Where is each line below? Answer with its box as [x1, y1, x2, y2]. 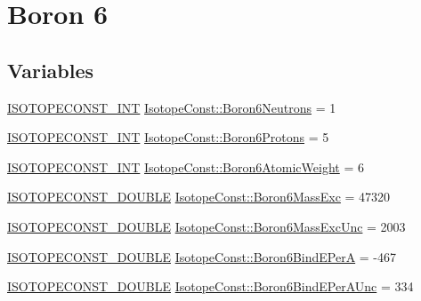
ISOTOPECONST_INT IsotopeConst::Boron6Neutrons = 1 [7, 98, 336, 116]
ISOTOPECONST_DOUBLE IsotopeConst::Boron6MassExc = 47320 [7, 187, 391, 206]
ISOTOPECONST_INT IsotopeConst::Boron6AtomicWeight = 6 [7, 157, 364, 176]
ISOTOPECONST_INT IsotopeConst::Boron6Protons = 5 [7, 128, 329, 147]
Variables [7, 56, 94, 83]
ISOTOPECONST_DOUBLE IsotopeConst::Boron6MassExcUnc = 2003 [7, 217, 406, 235]
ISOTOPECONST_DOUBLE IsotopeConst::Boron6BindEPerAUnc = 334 [7, 277, 414, 296]
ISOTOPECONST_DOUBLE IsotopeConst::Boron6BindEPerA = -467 [7, 247, 397, 265]
